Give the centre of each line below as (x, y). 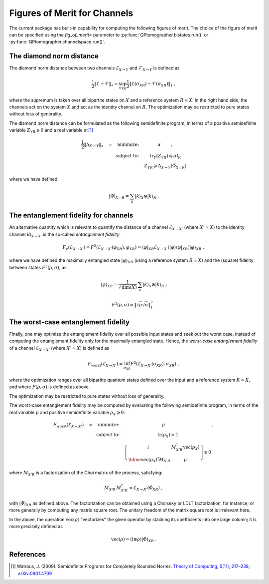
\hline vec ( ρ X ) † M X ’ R (149, 460)
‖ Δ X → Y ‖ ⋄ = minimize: (112, 145)
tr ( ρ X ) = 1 (168, 435)
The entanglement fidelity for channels (71, 216)
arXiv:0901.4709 (35, 573)
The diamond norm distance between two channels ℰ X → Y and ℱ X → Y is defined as (94, 69)
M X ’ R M (113, 488)
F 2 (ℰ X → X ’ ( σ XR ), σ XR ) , (155, 364)
